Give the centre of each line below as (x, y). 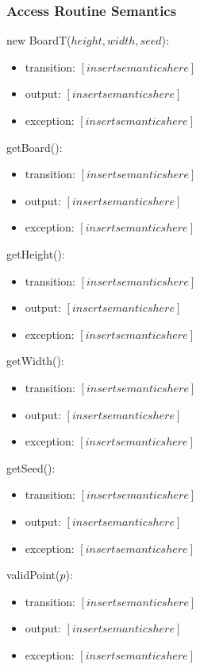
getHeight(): (36, 253)
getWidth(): (35, 361)
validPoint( (33, 575)
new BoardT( (39, 40)
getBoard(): (35, 147)
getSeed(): (31, 467)
